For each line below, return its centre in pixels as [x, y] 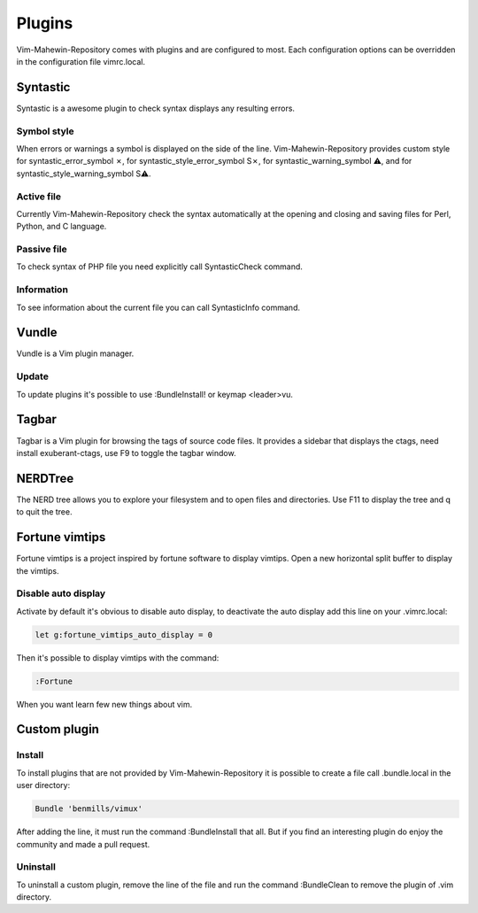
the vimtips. [38, 570]
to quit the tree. [44, 512]
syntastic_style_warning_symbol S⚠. [84, 174]
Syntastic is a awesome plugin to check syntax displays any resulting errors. [156, 108]
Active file [39, 197]
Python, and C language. [62, 227]
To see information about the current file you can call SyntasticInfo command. [158, 307]
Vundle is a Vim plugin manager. [75, 353]
